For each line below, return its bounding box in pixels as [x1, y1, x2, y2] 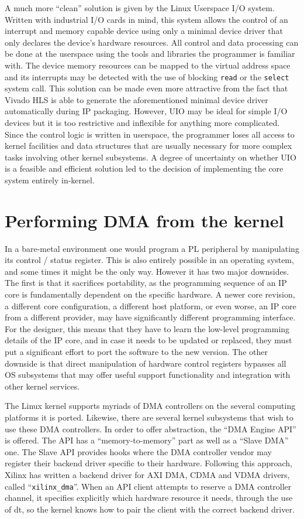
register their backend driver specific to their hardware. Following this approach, [5, 457, 292, 469]
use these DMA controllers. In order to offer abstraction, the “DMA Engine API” [5, 422, 296, 435]
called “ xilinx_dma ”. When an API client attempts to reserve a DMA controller [5, 480, 292, 492]
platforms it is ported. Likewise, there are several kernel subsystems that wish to [5, 411, 293, 423]
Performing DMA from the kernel [5, 208, 284, 232]
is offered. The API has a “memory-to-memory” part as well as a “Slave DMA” [5, 434, 289, 446]
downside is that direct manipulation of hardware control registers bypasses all [5, 357, 286, 369]
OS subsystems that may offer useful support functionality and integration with [5, 368, 291, 381]
